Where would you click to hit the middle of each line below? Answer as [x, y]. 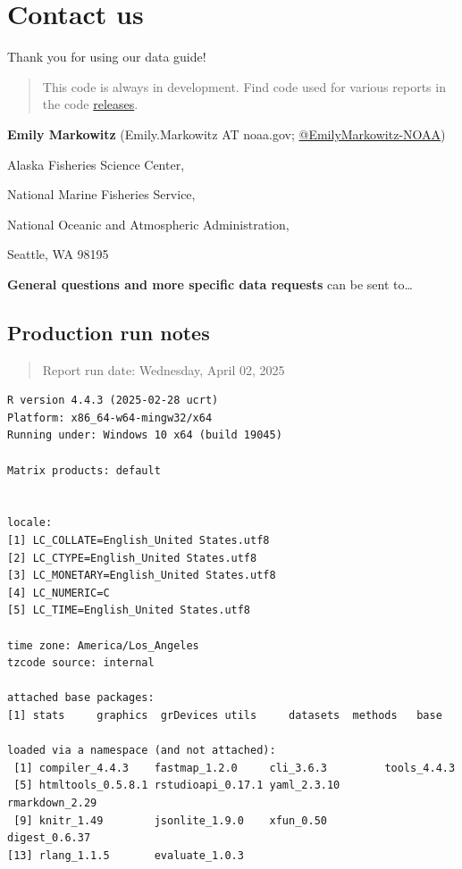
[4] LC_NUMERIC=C [59, 593]
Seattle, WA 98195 [58, 254]
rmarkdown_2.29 [52, 802]
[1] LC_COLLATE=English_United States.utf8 [139, 541]
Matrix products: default [84, 470]
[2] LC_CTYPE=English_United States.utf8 [132, 558]
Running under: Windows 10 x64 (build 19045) [145, 435]
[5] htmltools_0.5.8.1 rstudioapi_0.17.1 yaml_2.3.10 [177, 785]
